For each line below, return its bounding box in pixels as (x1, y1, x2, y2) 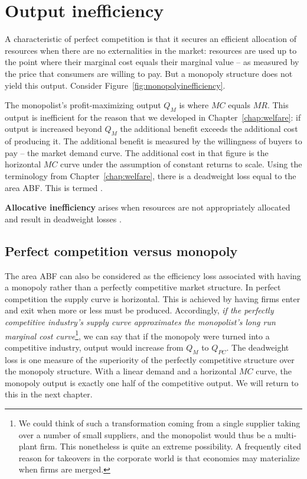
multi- (275, 428, 297, 441)
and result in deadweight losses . (5, 212, 122, 225)
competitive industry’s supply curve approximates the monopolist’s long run (5, 316, 276, 328)
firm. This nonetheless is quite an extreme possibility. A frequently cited (40, 440, 301, 452)
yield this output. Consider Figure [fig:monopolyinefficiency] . (5, 79, 226, 91)
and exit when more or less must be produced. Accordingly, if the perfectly (5, 304, 274, 316)
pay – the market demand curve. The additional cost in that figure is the (5, 146, 269, 158)
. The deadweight (226, 341, 289, 353)
